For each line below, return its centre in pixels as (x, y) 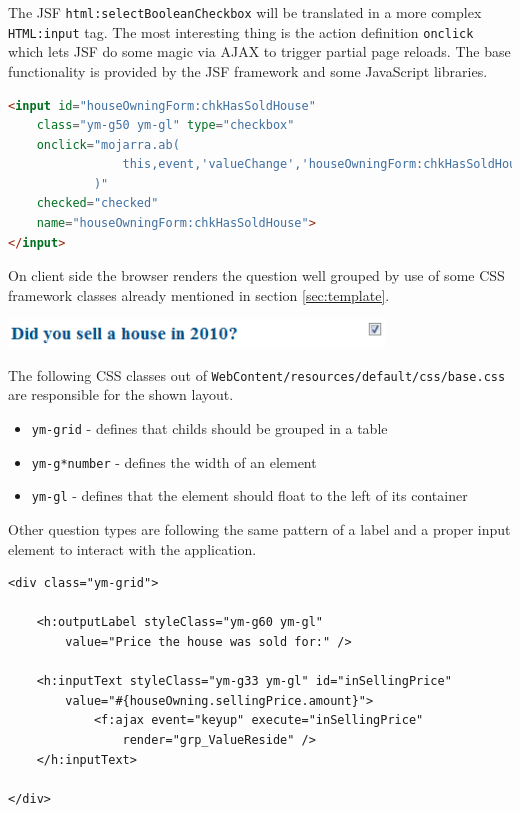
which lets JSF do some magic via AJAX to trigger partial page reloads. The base (259, 51)
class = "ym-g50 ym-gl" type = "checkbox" (165, 125)
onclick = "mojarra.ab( (108, 144)
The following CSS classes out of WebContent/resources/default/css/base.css (257, 374)
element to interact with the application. (132, 548)
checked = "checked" (97, 203)
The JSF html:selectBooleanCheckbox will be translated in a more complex (245, 12)
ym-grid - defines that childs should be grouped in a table (209, 428)
